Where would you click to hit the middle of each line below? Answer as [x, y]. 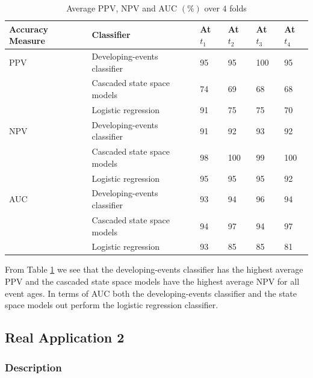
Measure [27, 41]
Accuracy [29, 29]
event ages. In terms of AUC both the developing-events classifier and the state [151, 293]
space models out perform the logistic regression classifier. [112, 305]
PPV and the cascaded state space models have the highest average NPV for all [152, 281]
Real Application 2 [65, 337]
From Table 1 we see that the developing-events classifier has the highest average [154, 269]
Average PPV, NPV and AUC [122, 8]
